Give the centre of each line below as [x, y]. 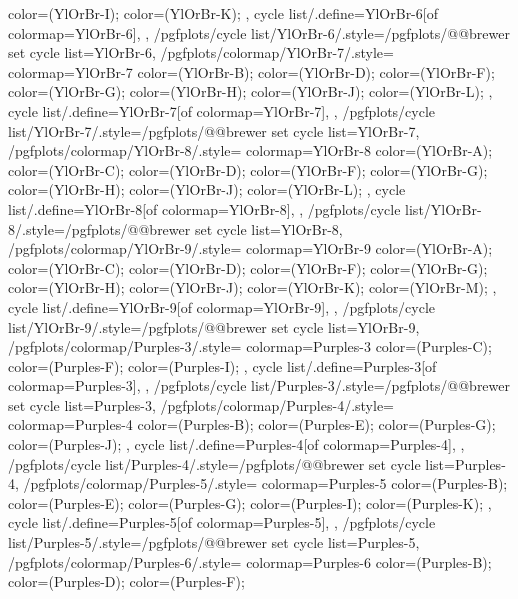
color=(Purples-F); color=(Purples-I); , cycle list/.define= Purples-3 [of [222, 365]
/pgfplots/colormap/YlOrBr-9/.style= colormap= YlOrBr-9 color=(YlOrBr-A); [250, 248]
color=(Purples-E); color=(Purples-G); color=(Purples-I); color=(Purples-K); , [250, 502]
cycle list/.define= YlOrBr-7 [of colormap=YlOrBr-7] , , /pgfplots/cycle [222, 110]
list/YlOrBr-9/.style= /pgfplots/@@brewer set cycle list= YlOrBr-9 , [214, 326]
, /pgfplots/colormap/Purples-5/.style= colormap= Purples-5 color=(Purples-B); [261, 483]
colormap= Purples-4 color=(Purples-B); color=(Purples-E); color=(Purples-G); [252, 424]
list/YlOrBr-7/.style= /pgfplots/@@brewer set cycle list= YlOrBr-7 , [214, 130]
